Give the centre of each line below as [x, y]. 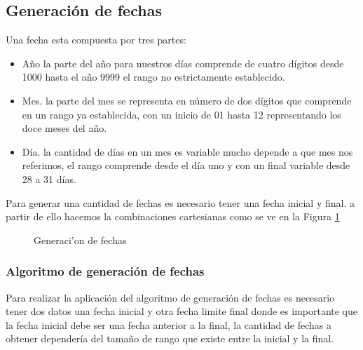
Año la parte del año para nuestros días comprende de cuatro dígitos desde [183, 63]
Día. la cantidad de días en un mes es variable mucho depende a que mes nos [187, 151]
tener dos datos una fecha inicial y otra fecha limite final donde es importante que [182, 311]
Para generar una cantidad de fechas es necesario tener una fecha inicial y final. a [180, 202]
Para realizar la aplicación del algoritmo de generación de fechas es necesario [170, 297]
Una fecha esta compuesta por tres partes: [96, 40]
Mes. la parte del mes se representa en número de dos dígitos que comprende [187, 100]
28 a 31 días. [49, 179]
